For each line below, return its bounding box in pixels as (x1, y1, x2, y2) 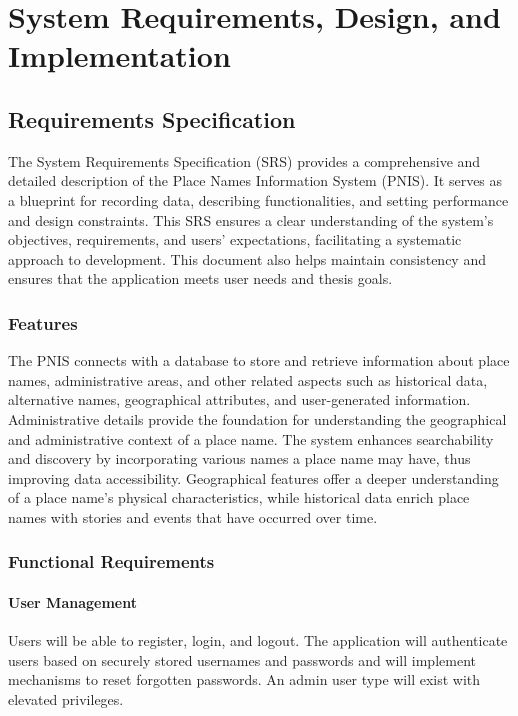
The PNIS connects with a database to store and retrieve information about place (8, 350, 510, 371)
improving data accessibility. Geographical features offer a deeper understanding (8, 467, 499, 488)
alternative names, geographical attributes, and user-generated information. (8, 389, 471, 410)
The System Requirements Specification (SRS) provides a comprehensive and (8, 150, 481, 171)
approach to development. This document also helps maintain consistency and (8, 248, 486, 269)
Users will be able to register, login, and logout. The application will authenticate (8, 630, 508, 651)
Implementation (8, 35, 231, 76)
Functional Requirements (8, 549, 215, 574)
